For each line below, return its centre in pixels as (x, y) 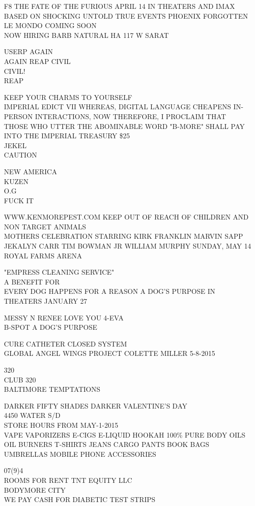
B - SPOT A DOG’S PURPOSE (51, 327)
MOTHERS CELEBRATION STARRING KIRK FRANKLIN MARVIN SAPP (124, 236)
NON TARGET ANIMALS (45, 226)
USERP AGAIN (28, 51)
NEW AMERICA (30, 171)
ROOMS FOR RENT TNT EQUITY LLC (68, 480)
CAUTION (21, 155)
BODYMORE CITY (35, 490)
